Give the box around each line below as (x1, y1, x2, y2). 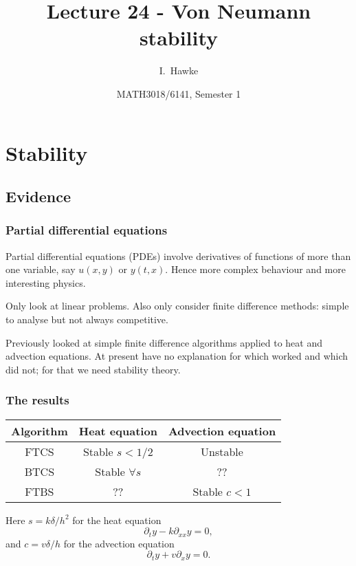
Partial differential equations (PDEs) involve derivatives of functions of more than (5, 248, 351, 263)
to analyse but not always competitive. (5, 312, 168, 327)
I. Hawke (159, 63, 199, 78)
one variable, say (5, 262, 76, 276)
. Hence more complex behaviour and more (165, 262, 346, 276)
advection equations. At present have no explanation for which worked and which (5, 349, 348, 363)
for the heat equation (72, 512, 162, 527)
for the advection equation (63, 536, 175, 550)
